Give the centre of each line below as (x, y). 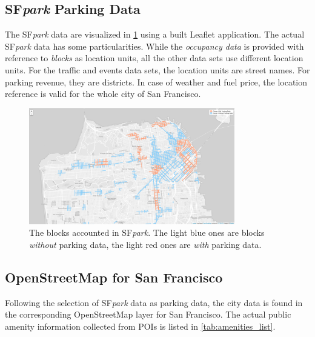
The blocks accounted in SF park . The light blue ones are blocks (147, 232)
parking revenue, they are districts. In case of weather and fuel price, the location (156, 82)
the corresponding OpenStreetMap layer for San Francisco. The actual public (148, 314)
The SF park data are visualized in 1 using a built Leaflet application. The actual (155, 34)
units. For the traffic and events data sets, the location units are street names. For (157, 69)
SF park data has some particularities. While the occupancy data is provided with (154, 46)
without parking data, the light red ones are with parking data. (145, 244)
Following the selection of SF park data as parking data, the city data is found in (154, 302)
